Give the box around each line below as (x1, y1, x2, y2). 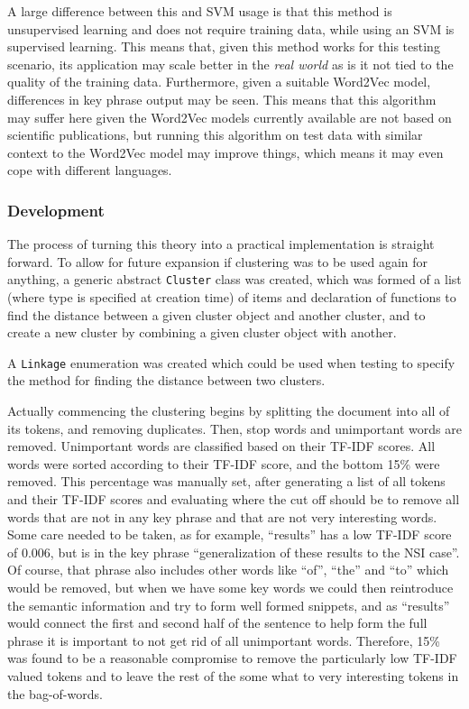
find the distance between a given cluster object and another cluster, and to (7, 305, 426, 324)
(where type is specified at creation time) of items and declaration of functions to (7, 288, 456, 306)
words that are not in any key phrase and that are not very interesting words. (7, 507, 437, 526)
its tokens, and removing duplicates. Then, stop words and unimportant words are (7, 419, 462, 437)
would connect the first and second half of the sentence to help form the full (7, 613, 428, 632)
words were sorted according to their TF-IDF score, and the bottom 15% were (7, 454, 440, 473)
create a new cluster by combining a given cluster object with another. (7, 323, 397, 342)
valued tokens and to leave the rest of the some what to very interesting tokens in (7, 666, 459, 685)
